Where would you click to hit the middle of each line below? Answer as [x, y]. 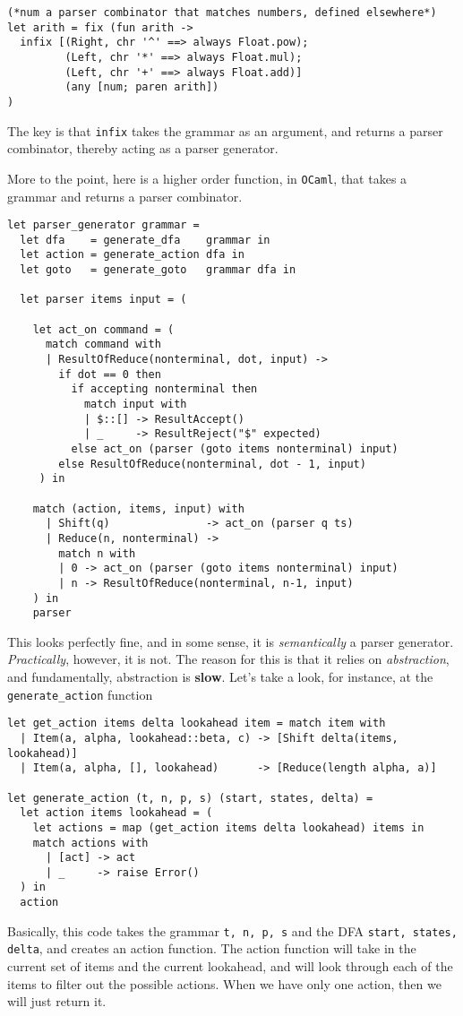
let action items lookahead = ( [116, 813]
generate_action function [80, 694]
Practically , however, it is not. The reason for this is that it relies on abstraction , [228, 659]
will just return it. [57, 1001]
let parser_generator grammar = [103, 225]
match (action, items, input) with [138, 508]
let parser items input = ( [103, 300]
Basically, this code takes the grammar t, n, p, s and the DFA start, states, [232, 930]
